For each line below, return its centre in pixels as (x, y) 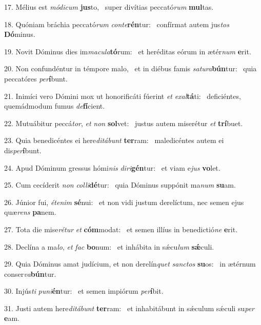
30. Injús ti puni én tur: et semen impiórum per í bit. (84, 291)
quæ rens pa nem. (30, 212)
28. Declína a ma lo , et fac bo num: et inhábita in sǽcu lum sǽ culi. (109, 246)
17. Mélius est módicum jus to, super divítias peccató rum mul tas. (109, 7)
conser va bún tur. (30, 273)
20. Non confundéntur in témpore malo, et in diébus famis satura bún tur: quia (130, 68)
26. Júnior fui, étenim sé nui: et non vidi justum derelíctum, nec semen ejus (124, 202)
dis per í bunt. (23, 150)
